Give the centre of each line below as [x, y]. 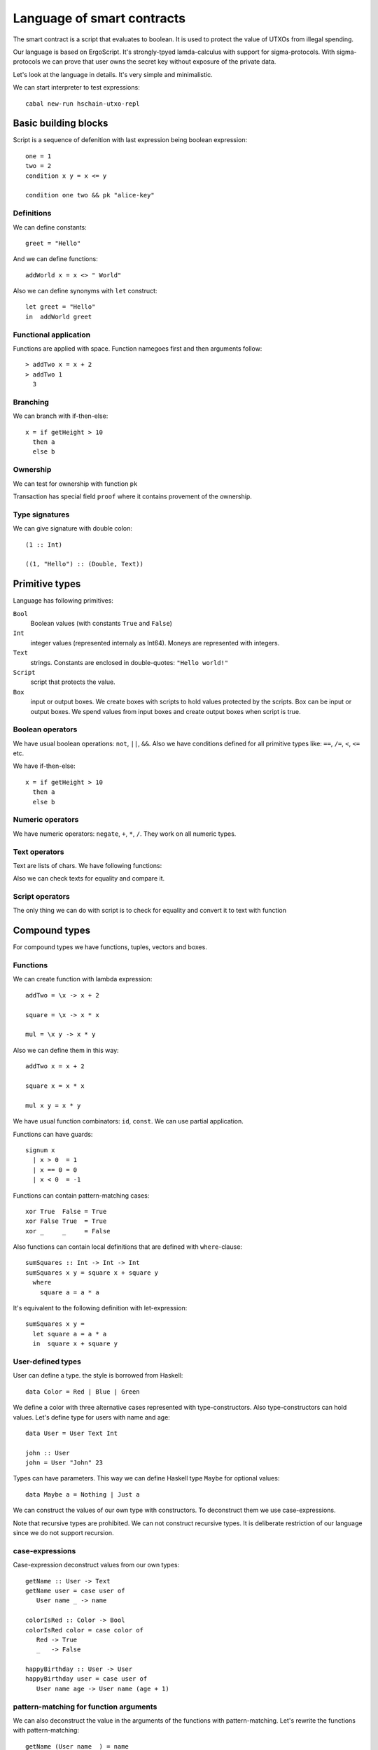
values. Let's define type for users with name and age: [92, 1417]
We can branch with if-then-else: [61, 416]
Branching [31, 402]
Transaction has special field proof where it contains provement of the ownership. [132, 496]
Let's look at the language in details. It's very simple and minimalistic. [113, 74]
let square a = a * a [70, 1334]
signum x [40, 1150]
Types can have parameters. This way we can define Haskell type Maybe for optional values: [146, 1478]
